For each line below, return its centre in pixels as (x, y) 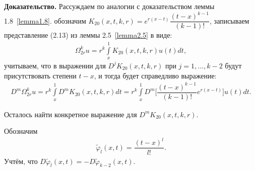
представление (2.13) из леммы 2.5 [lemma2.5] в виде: (88, 35)
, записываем (230, 20)
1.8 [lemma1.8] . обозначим (45, 20)
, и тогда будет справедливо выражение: (155, 75)
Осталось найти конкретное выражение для (71, 114)
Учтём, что (21, 161)
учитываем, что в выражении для (55, 65)
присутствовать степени (40, 75)
